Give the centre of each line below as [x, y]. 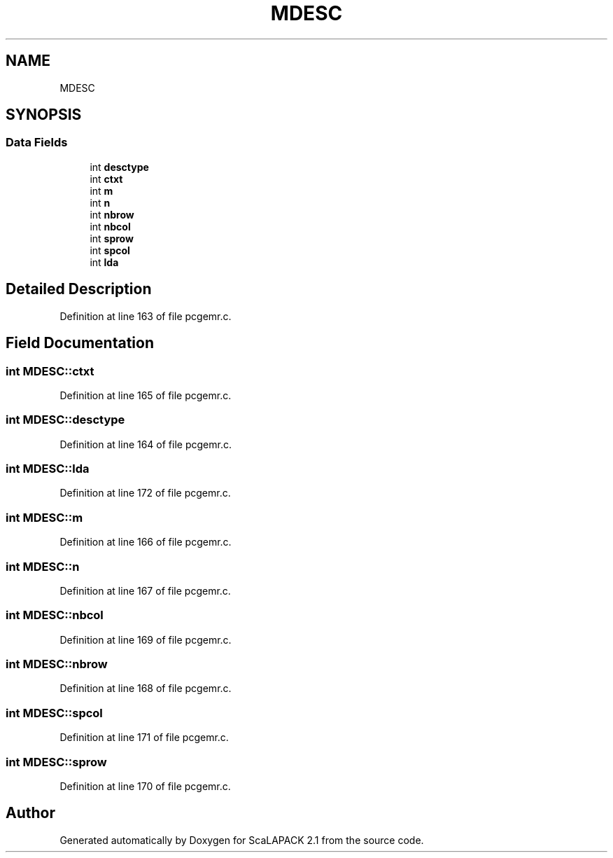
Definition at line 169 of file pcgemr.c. [146, 639]
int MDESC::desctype [65, 420]
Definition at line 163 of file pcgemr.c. [146, 316]
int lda [104, 262]
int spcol [110, 250]
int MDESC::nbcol [55, 615]
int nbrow [112, 214]
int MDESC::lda [48, 469]
